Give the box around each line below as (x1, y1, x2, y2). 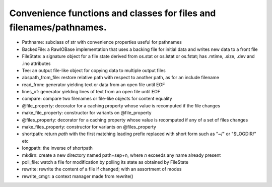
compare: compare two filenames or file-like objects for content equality (22, 96, 172, 102)
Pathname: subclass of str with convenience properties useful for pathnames (22, 39, 182, 45)
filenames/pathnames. (9, 22, 107, 33)
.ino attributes (22, 60, 51, 67)
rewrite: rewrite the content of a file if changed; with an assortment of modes (22, 166, 182, 172)
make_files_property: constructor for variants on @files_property (22, 124, 156, 130)
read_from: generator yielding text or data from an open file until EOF (22, 81, 165, 88)
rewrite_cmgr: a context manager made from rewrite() (22, 173, 133, 179)
